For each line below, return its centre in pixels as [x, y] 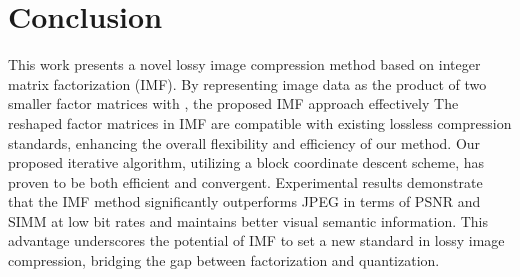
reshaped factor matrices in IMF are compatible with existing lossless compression [260, 122]
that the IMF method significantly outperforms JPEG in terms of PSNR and [244, 201]
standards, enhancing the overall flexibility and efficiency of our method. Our [244, 142]
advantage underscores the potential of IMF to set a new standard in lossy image [256, 240]
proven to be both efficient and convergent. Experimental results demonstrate [245, 181]
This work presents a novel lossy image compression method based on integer [244, 64]
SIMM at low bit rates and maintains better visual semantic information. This [248, 220]
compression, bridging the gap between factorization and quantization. [224, 260]
